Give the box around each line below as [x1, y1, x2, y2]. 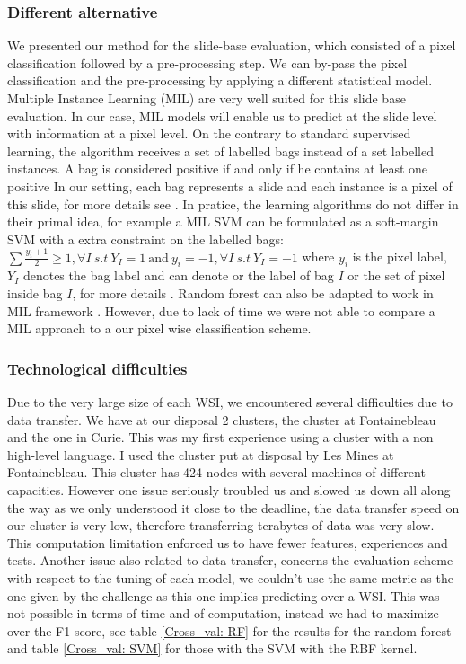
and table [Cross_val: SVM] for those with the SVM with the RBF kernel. [7, 639, 418, 658]
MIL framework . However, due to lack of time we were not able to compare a [7, 301, 435, 320]
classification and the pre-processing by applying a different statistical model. [7, 71, 433, 90]
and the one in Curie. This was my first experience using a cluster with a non [7, 428, 434, 447]
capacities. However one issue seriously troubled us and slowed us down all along [7, 480, 451, 499]
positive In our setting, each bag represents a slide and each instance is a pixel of [7, 176, 453, 195]
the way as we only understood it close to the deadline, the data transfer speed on [7, 498, 460, 517]
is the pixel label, [352, 247, 447, 266]
